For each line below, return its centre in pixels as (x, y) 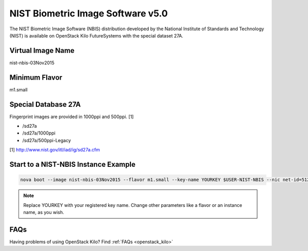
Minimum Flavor (36, 77)
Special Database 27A (45, 104)
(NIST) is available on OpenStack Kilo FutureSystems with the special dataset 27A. (96, 35)
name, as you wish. (44, 212)
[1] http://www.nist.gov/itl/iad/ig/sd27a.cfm (55, 150)
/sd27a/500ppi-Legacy (47, 140)
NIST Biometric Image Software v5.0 (89, 13)
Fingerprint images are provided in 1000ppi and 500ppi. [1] (72, 117)
